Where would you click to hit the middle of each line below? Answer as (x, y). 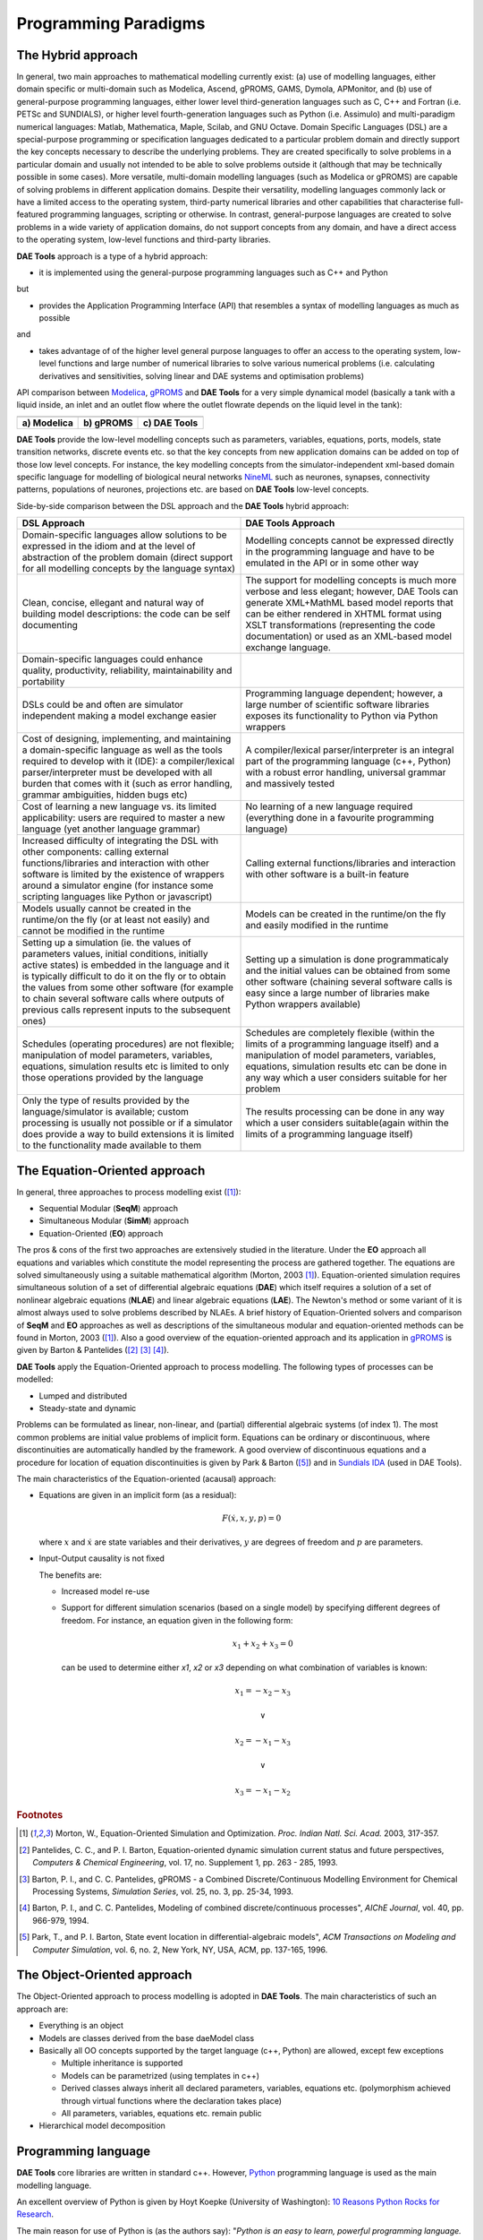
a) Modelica (47, 423)
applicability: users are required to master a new (123, 818)
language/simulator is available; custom (106, 1112)
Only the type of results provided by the (106, 1100)
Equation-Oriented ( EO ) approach (101, 1233)
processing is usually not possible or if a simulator (127, 1123)
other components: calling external (95, 852)
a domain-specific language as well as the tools (122, 750)
